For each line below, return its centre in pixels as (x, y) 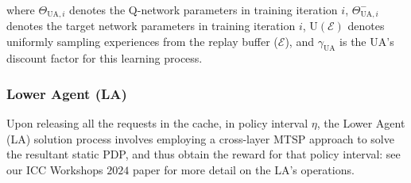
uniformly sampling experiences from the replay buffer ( (142, 41)
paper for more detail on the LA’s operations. (243, 169)
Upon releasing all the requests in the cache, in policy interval (157, 123)
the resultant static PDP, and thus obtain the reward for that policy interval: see (204, 154)
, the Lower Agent (361, 123)
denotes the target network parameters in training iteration (151, 25)
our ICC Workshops (55, 169)
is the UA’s (367, 41)
